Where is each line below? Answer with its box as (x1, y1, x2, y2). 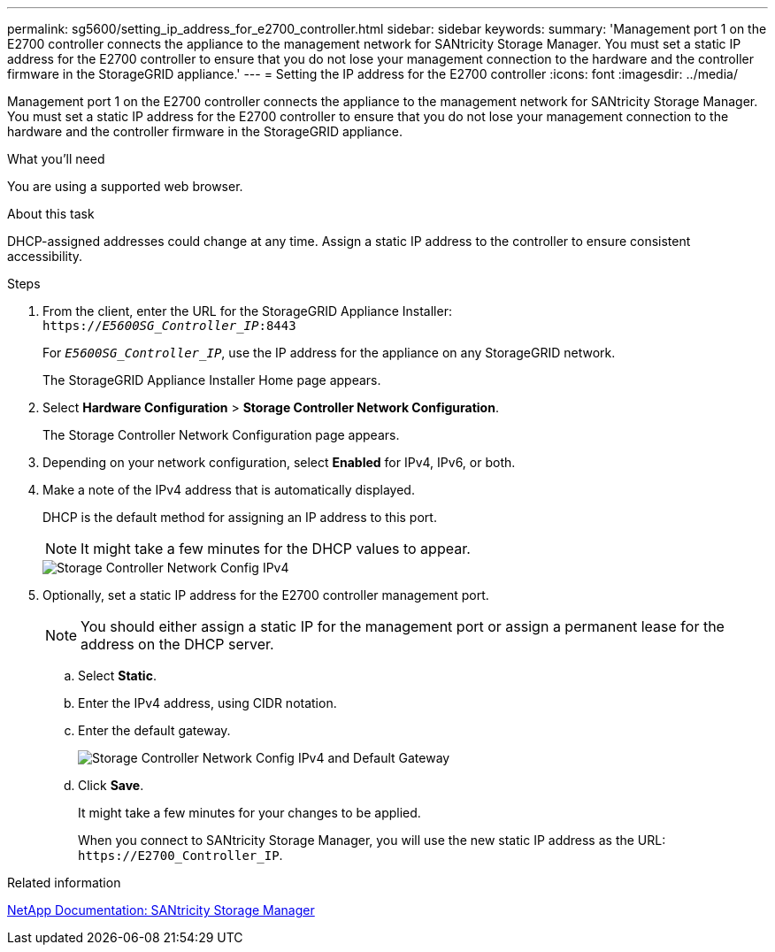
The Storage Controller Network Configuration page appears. (42, 427, 400, 442)
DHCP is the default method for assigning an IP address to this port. (42, 510, 437, 525)
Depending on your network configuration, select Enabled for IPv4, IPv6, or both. (42, 455, 516, 470)
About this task (7, 206, 95, 221)
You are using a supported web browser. (7, 179, 243, 194)
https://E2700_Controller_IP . (78, 848, 283, 863)
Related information (7, 875, 121, 890)
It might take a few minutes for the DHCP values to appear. (81, 540, 471, 557)
